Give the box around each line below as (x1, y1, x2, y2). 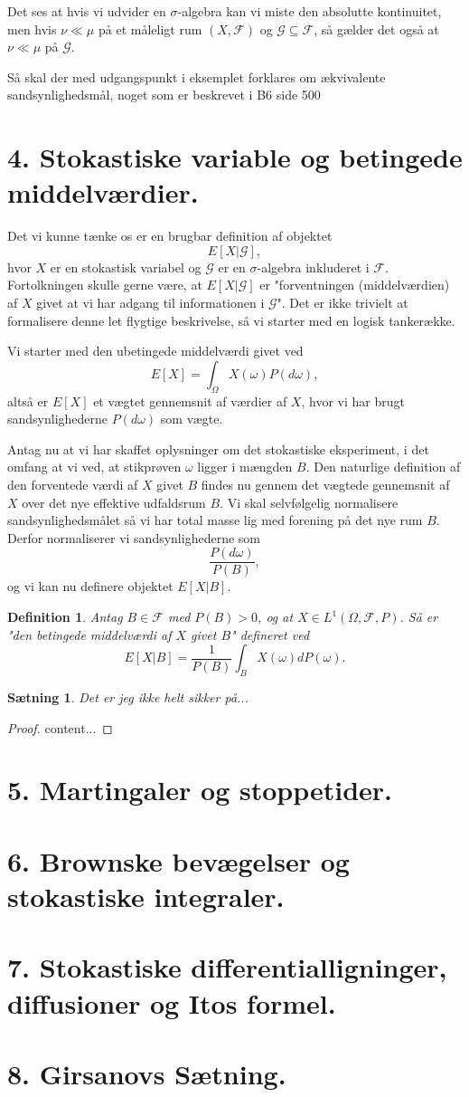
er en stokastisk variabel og (50, 257, 202, 276)
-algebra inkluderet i (257, 257, 370, 276)
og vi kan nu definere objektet (7, 577, 174, 596)
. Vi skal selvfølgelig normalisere (220, 492, 399, 511)
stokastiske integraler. (7, 877, 285, 914)
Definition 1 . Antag (7, 607, 123, 626)
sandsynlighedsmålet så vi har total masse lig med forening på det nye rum (7, 510, 423, 529)
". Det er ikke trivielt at (277, 293, 408, 312)
